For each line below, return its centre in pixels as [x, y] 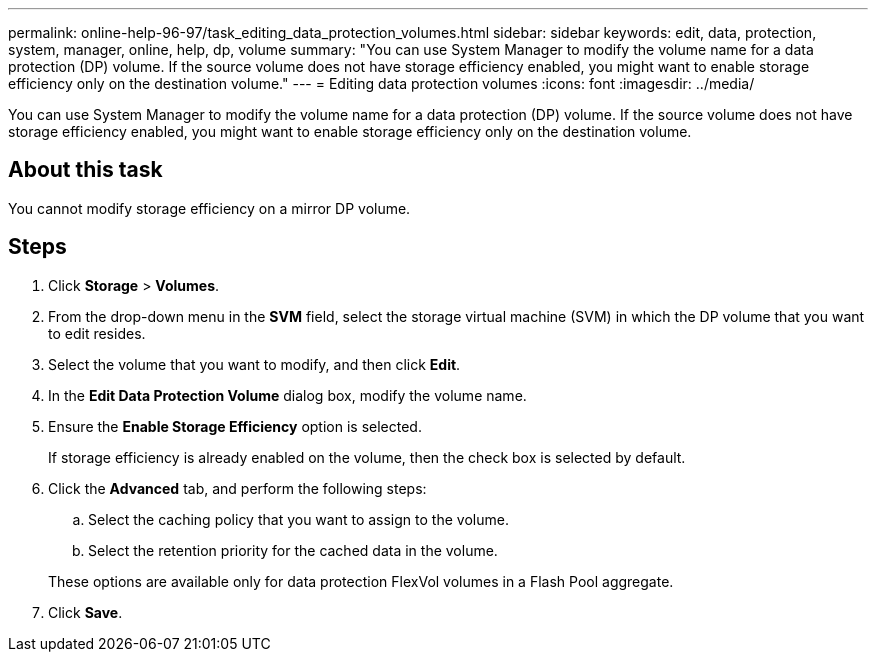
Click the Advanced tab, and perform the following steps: [237, 488]
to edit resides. [97, 333]
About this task [85, 170]
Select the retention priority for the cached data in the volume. [293, 550]
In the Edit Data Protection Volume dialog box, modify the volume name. [287, 395]
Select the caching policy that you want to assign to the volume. [298, 519]
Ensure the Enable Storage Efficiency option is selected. [235, 426]
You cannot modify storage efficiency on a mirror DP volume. [209, 208]
